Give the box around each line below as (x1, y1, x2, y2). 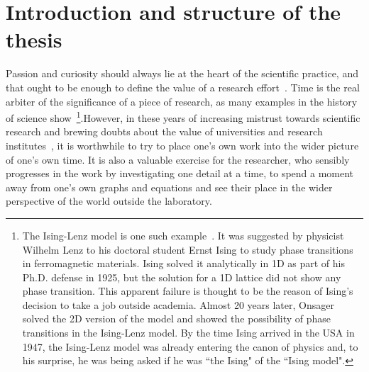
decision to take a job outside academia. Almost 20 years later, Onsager (22, 297, 334, 312)
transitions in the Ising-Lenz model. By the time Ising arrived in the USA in (22, 325, 355, 340)
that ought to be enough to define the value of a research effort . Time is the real (6, 79, 360, 94)
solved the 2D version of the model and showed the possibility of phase (22, 311, 331, 326)
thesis (6, 25, 62, 54)
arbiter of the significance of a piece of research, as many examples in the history (6, 94, 358, 108)
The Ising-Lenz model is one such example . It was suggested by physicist (22, 227, 344, 242)
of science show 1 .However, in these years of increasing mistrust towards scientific (6, 108, 360, 125)
